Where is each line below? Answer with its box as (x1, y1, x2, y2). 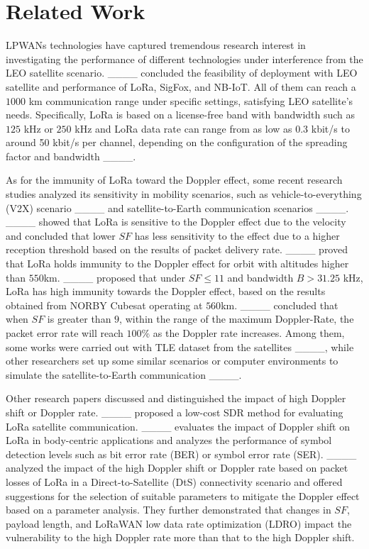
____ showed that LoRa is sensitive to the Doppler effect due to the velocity (6, 214, 346, 229)
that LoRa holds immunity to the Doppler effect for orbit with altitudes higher (6, 256, 349, 271)
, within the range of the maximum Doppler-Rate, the (119, 311, 354, 326)
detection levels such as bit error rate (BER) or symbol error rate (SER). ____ (6, 446, 357, 461)
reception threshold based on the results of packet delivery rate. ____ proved (6, 242, 348, 257)
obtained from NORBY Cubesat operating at (6, 297, 203, 312)
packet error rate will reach (6, 326, 123, 340)
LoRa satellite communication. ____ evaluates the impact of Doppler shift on (6, 418, 351, 433)
